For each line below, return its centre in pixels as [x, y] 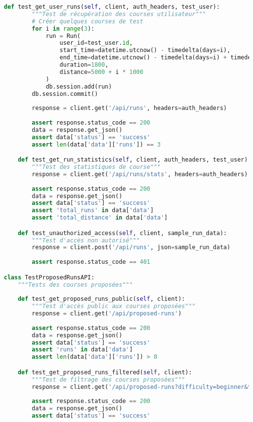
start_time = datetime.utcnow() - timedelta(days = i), [145, 50]
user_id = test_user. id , [96, 43]
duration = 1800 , [84, 65]
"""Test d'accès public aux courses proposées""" [114, 306]
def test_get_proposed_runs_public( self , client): [101, 299]
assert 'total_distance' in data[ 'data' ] [100, 218]
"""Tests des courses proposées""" [75, 284]
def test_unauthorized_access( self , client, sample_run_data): [122, 233]
